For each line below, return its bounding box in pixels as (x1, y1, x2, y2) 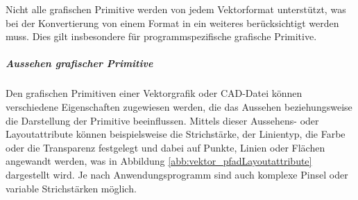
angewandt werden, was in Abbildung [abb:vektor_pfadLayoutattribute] (6, 154, 312, 168)
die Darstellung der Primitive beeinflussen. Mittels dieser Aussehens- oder (6, 113, 319, 127)
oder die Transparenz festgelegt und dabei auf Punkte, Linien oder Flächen (6, 140, 325, 154)
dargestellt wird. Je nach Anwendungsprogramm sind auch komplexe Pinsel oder (6, 167, 348, 181)
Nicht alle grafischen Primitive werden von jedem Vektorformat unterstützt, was (6, 2, 346, 16)
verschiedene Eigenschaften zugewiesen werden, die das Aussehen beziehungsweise (6, 99, 352, 113)
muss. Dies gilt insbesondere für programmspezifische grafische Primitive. (6, 29, 317, 44)
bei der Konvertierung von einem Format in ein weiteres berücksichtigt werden (6, 15, 339, 30)
